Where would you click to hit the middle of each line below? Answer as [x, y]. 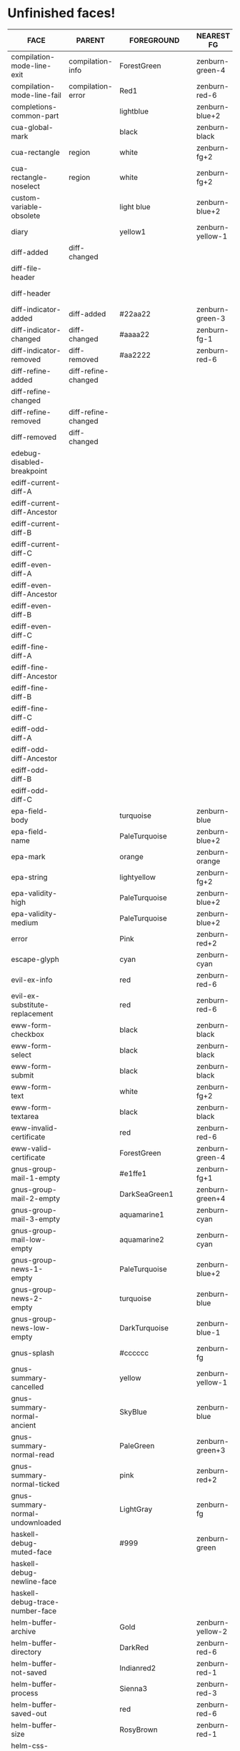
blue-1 [208, 1332]
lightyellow [137, 877]
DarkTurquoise [144, 1328]
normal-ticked [35, 1484]
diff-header [31, 293]
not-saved [29, 1672]
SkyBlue [134, 1412]
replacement [32, 1013]
